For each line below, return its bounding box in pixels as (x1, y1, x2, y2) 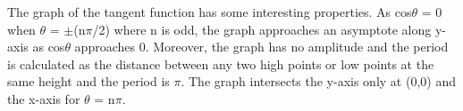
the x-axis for (7, 89, 80, 107)
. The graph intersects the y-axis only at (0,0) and (181, 72, 456, 91)
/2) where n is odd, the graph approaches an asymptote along (92, 20, 432, 38)
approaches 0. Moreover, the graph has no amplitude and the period (74, 37, 449, 56)
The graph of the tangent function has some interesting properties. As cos (7, 3, 412, 20)
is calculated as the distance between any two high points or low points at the (7, 54, 434, 73)
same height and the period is (7, 72, 170, 91)
